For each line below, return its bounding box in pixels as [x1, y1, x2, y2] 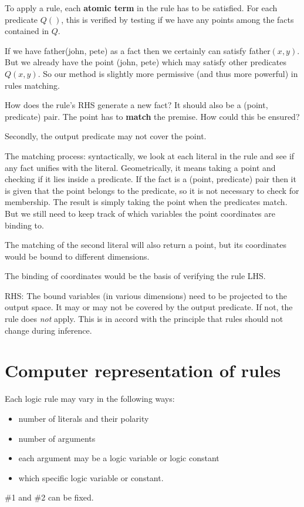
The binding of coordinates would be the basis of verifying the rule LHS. [5, 270, 266, 282]
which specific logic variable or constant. [18, 471, 164, 484]
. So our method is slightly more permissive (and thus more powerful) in [38, 67, 298, 79]
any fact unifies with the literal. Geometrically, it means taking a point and [5, 161, 276, 173]
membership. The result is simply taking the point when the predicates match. [5, 196, 288, 208]
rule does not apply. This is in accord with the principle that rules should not [5, 313, 283, 325]
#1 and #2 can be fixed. [5, 491, 94, 503]
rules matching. [5, 79, 60, 91]
